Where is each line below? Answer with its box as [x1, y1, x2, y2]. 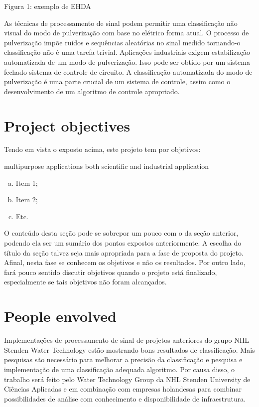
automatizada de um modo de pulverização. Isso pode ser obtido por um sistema [4, 56, 250, 67]
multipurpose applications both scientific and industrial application [4, 161, 209, 171]
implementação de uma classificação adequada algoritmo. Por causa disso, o [4, 364, 235, 374]
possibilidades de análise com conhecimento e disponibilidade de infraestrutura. [4, 393, 246, 404]
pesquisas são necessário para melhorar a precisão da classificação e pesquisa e [4, 354, 243, 365]
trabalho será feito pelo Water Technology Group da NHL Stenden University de [4, 374, 251, 384]
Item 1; [15, 177, 38, 188]
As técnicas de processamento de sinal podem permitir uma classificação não [4, 17, 238, 28]
